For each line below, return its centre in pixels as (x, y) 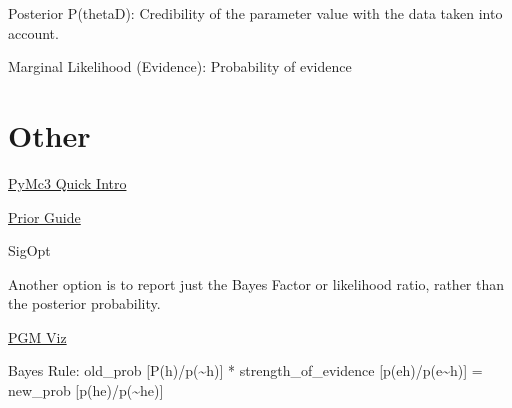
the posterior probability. (84, 303)
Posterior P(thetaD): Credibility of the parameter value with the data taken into (255, 13)
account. (33, 32)
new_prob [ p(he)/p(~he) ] (86, 390)
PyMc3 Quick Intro (67, 182)
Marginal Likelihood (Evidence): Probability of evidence (180, 66)
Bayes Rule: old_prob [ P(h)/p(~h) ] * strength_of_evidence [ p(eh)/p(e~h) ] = (245, 370)
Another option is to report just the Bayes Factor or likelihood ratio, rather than (256, 283)
